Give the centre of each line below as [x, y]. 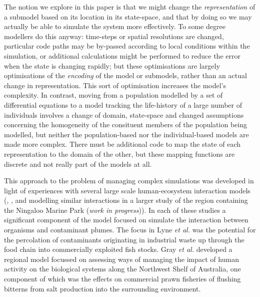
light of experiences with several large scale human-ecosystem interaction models [127, 190]
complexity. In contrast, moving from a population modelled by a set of [113, 95]
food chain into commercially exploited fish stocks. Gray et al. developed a [118, 249]
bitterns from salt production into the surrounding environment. [102, 288]
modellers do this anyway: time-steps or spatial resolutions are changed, [114, 36]
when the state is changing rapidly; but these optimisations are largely [112, 65]
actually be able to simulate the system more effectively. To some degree [115, 26]
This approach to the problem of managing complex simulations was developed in [129, 181]
